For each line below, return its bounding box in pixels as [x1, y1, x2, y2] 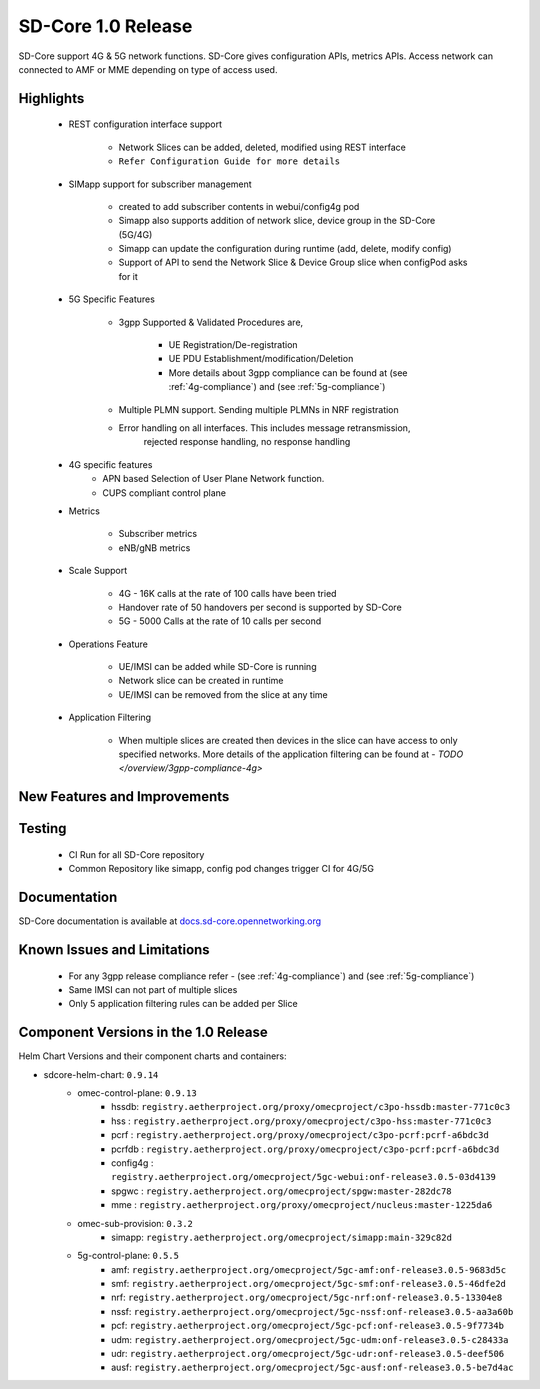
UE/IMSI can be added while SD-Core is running [118, 661, 317, 673]
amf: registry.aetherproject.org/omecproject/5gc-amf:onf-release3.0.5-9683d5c [111, 1263, 507, 1275]
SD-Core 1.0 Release [18, 15, 193, 37]
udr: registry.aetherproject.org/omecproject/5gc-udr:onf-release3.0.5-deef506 [111, 1348, 505, 1360]
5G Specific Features [68, 293, 155, 305]
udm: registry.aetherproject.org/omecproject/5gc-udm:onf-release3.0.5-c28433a [111, 1333, 509, 1345]
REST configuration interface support [68, 118, 223, 130]
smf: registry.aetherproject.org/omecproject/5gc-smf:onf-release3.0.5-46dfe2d [111, 1278, 507, 1290]
